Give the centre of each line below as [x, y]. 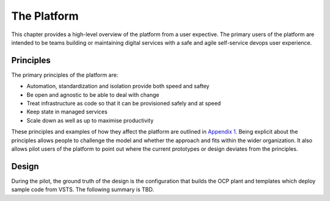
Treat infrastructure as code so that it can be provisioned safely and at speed [124, 104]
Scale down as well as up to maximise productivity [90, 120]
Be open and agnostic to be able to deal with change [93, 94]
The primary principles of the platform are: [65, 75]
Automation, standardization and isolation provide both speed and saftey [118, 86]
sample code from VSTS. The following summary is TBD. [82, 189]
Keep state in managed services [67, 112]
